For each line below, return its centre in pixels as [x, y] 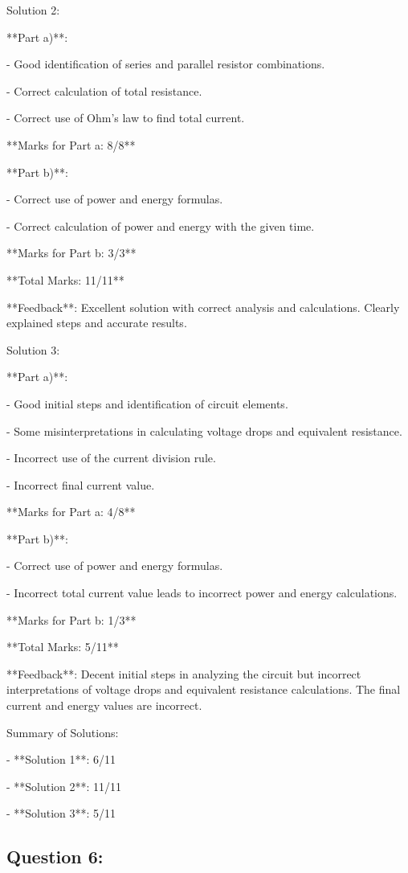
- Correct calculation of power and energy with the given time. [161, 225]
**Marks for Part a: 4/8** [71, 512]
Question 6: [55, 857]
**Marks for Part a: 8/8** [71, 144]
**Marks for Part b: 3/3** [71, 253]
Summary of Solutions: [63, 732]
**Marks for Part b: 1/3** [71, 619]
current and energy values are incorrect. [104, 705]
